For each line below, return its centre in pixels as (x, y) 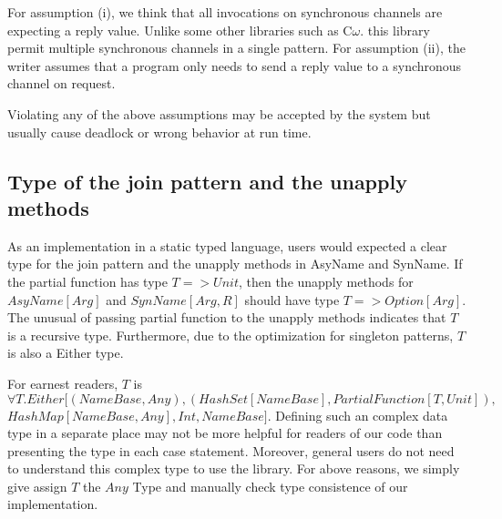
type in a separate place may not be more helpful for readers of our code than (225, 433)
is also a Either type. (66, 353)
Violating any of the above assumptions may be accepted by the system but (219, 113)
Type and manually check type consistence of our (270, 486)
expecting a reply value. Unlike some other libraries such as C (180, 30)
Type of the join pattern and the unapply (207, 181)
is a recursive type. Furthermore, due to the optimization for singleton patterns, (231, 335)
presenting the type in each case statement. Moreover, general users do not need (231, 450)
